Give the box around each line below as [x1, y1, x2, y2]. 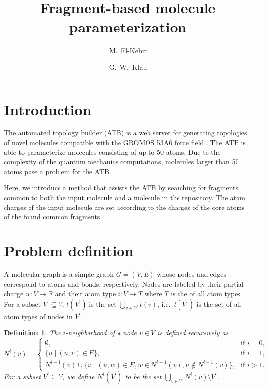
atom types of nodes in [4, 311, 73, 321]
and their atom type [55, 288, 116, 298]
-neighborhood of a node [65, 328, 137, 338]
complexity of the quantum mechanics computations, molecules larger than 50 [4, 156, 239, 167]
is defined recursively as [157, 328, 229, 338]
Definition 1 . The [4, 328, 61, 338]
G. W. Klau [109, 61, 147, 72]
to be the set [125, 371, 162, 381]
